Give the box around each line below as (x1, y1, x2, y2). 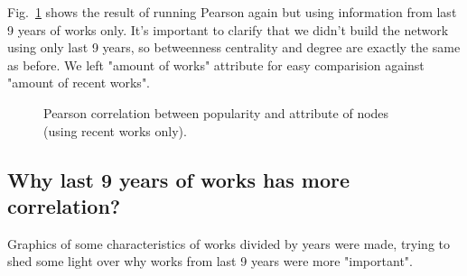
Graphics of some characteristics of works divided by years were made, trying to (7, 234, 451, 253)
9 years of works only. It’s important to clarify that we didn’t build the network (7, 20, 449, 39)
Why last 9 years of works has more (7, 165, 350, 193)
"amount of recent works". (7, 73, 151, 92)
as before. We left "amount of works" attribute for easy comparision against (7, 55, 425, 74)
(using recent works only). (43, 121, 187, 140)
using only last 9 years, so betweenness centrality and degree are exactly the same (7, 38, 461, 57)
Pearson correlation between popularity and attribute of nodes (43, 103, 389, 122)
